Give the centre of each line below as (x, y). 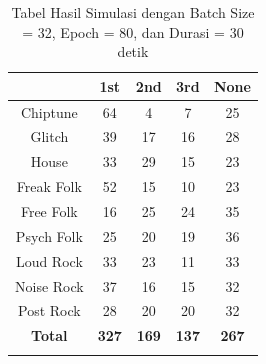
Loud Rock (49, 260)
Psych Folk (49, 235)
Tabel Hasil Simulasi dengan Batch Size (133, 12)
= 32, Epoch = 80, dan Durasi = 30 (133, 31)
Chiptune (49, 111)
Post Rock (49, 310)
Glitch (49, 136)
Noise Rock (49, 285)
